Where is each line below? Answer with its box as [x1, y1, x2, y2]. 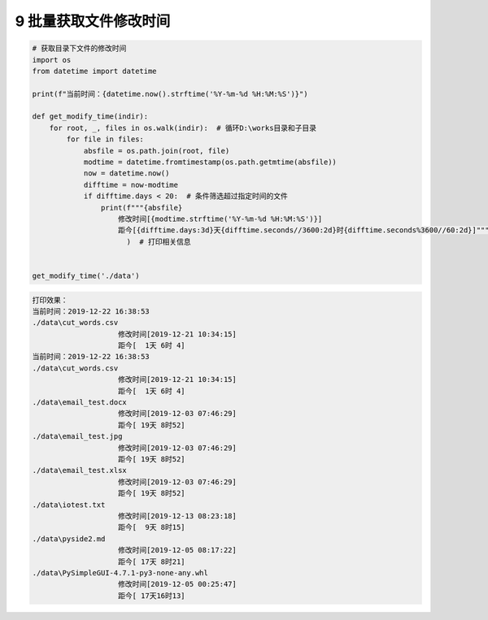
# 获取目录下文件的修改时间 [32, 44, 127, 53]
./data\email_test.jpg [32, 431, 123, 441]
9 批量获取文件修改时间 [15, 12, 171, 30]
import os [32, 55, 72, 64]
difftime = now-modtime [83, 180, 179, 189]
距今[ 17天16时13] [118, 591, 186, 600]
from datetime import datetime [32, 66, 158, 76]
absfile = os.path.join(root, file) [83, 146, 230, 155]
